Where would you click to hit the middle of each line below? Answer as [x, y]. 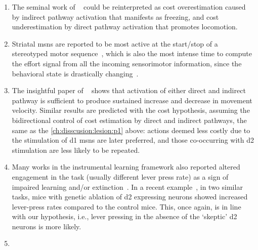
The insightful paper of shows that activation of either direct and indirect [129, 90]
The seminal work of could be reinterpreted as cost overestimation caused [129, 7]
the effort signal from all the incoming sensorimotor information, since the [127, 63]
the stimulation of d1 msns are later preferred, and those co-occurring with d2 [133, 140]
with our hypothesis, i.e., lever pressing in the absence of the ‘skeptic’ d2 [124, 216]
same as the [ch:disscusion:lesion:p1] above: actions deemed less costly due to [131, 130]
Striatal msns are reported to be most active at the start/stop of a [115, 43]
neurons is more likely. [47, 226]
